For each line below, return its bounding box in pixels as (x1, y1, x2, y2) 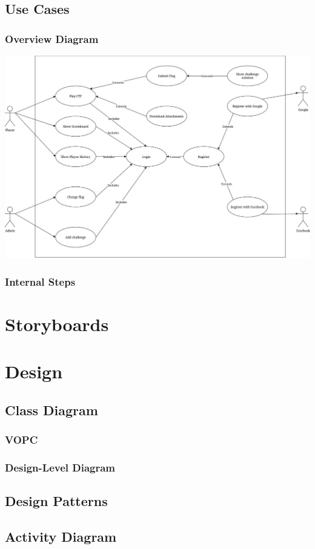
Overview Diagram (5, 31, 99, 46)
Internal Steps (5, 274, 76, 289)
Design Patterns (5, 491, 108, 510)
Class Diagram (5, 400, 98, 419)
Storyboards (5, 311, 109, 336)
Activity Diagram (5, 527, 117, 546)
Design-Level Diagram (5, 459, 116, 475)
